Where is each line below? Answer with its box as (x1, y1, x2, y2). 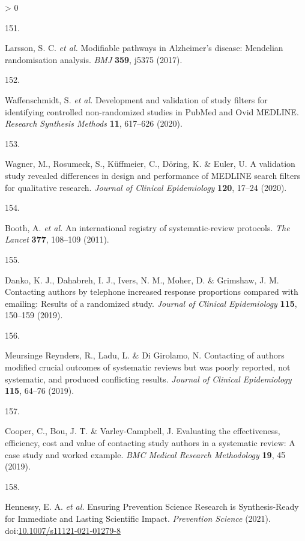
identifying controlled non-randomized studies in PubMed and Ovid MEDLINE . (5, 105, 299, 118)
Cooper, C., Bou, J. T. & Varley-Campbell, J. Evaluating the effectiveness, (5, 425, 280, 437)
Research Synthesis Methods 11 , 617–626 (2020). (5, 117, 183, 130)
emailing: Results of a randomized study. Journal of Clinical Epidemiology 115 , (5, 297, 297, 309)
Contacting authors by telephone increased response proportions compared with (5, 285, 298, 298)
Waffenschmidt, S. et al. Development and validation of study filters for (5, 93, 268, 106)
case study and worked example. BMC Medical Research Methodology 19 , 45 (5, 448, 286, 461)
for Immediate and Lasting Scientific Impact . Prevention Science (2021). (5, 512, 271, 524)
